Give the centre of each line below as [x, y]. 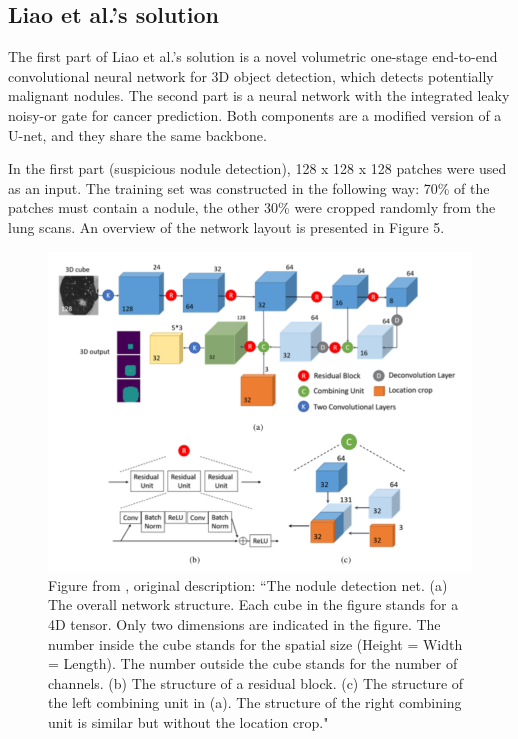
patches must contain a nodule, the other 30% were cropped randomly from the [252, 207]
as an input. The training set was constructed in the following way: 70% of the [249, 187]
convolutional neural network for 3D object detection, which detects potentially [251, 75]
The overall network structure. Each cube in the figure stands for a [253, 604]
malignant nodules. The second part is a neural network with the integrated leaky [259, 95]
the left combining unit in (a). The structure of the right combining [255, 702]
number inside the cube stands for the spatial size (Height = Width [255, 643]
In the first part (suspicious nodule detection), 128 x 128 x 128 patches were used [257, 168]
